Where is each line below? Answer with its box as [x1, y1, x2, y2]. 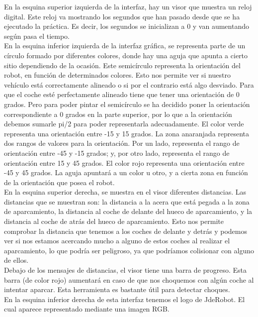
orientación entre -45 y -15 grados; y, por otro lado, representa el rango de [4, 147, 230, 158]
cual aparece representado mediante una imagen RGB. [4, 304, 170, 314]
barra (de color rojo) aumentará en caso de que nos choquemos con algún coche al [4, 274, 254, 285]
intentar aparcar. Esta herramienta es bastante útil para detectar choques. [4, 284, 230, 295]
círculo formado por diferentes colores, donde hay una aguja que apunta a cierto [4, 50, 248, 60]
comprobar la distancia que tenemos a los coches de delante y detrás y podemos [4, 225, 247, 236]
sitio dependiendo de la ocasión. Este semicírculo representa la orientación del [4, 60, 241, 70]
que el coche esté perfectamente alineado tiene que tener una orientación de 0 [4, 89, 240, 100]
